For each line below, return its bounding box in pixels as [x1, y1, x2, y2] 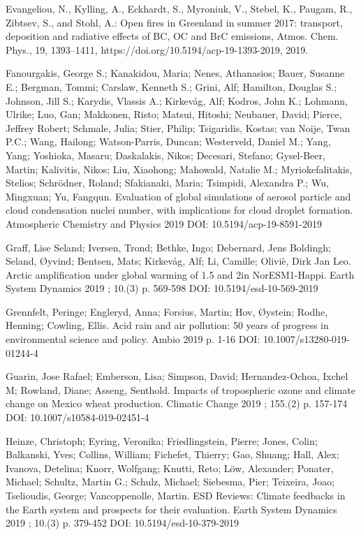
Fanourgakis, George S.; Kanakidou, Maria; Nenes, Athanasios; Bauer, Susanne [6, 66, 345, 80]
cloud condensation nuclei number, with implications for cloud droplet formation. [6, 203, 353, 217]
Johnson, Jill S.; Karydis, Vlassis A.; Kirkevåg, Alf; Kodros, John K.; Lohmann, [6, 93, 348, 108]
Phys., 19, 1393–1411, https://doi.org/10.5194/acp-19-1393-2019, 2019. [6, 42, 309, 57]
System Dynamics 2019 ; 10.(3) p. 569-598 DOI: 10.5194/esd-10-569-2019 [6, 281, 318, 295]
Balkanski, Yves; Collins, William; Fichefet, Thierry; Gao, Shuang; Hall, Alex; [6, 447, 339, 462]
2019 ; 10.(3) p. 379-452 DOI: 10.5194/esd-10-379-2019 [6, 515, 239, 530]
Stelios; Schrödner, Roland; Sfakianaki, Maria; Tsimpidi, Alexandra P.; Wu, [6, 175, 329, 190]
